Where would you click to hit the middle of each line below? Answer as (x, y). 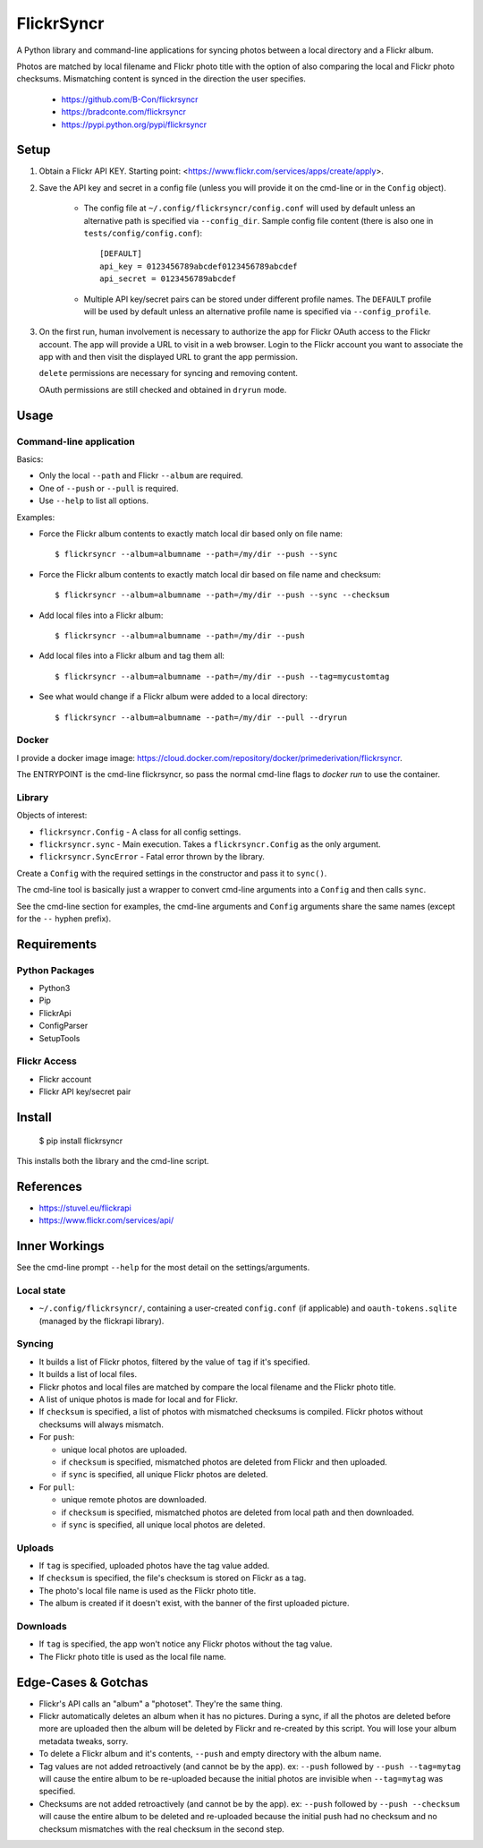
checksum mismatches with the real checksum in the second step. (162, 1829)
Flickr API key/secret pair (85, 1091)
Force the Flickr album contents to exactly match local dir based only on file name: (191, 534)
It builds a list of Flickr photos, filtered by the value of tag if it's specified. (174, 1362)
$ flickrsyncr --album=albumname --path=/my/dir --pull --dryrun (201, 717)
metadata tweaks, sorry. (84, 1741)
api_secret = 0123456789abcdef (168, 279)
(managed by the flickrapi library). (102, 1321)
